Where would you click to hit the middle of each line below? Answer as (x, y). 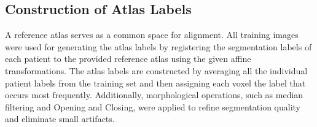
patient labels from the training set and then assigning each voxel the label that (155, 83)
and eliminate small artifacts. (60, 119)
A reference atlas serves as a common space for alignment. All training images (152, 35)
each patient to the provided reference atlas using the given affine (128, 59)
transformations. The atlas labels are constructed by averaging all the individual (156, 70)
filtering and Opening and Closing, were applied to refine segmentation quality (153, 106)
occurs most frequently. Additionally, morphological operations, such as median (154, 95)
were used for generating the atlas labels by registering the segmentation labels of (158, 46)
